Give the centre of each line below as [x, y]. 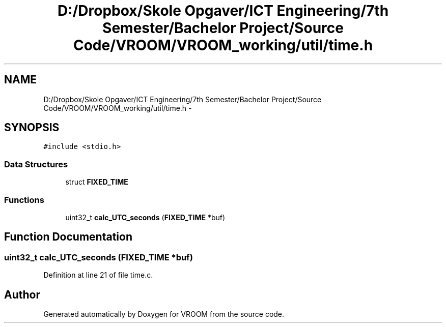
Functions [24, 200]
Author [22, 294]
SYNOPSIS [32, 128]
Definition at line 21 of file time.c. [98, 275]
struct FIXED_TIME [97, 182]
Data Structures [36, 164]
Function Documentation [68, 237]
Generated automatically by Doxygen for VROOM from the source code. [164, 314]
